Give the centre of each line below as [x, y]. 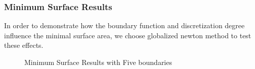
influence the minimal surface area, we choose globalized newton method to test [128, 35]
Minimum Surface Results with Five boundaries [98, 62]
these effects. [24, 45]
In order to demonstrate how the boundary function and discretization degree [124, 25]
